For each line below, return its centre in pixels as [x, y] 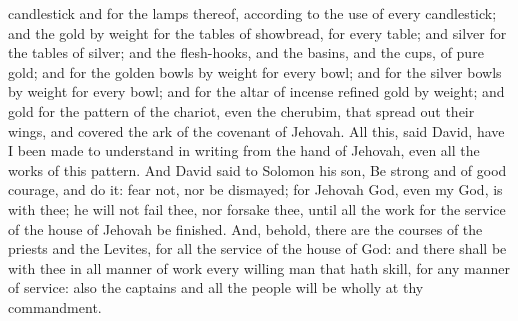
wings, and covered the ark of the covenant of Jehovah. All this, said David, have [256, 130]
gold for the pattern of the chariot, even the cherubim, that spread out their [241, 110]
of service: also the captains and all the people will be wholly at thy [216, 287]
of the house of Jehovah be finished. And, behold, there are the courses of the [245, 228]
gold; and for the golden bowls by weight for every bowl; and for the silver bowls [255, 71]
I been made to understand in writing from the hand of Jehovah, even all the [244, 150]
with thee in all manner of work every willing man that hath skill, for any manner [259, 267]
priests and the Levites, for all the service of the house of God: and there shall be [257, 248]
